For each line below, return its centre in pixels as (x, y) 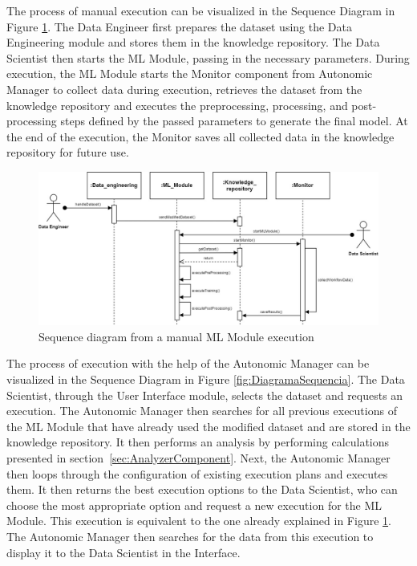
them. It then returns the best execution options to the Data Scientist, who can (202, 489)
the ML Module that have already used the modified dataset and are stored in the (208, 426)
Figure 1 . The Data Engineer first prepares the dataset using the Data (180, 26)
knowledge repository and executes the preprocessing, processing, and (177, 105)
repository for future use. (68, 152)
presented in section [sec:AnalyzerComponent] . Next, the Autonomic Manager (198, 457)
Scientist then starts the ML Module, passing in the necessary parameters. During (208, 57)
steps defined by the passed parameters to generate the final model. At (234, 121)
